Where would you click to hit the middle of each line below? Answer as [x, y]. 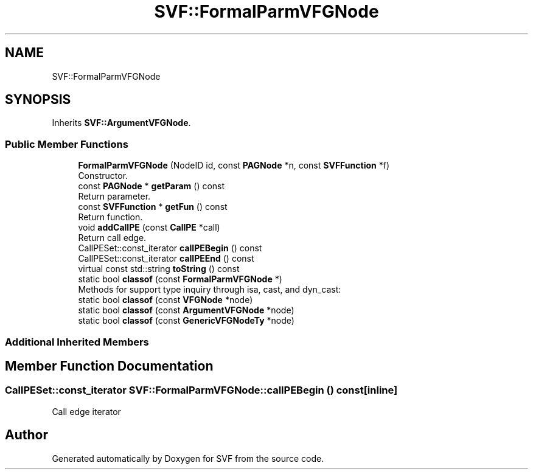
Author [26, 435]
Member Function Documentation [109, 366]
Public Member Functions [67, 144]
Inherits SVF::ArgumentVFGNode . [121, 123]
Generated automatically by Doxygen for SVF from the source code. [188, 458]
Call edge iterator [86, 411]
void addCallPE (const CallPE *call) [149, 228]
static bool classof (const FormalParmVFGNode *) [180, 279]
